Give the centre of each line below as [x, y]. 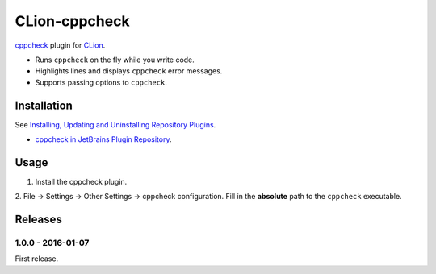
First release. [37, 259]
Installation [44, 105]
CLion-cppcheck [72, 21]
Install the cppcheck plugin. [81, 181]
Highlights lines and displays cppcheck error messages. [129, 71]
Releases [38, 220]
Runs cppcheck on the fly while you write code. [115, 60]
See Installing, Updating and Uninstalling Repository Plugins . [115, 124]
